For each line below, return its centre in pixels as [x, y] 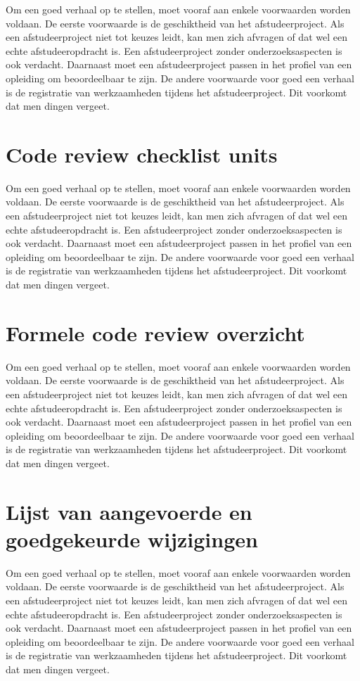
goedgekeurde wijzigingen [132, 539]
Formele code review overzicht [155, 332]
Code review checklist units [142, 154]
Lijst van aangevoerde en [129, 511]
